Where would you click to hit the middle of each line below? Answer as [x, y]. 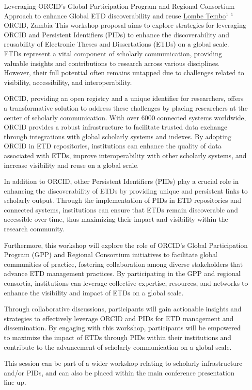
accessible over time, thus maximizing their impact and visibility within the [116, 219]
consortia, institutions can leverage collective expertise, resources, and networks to [126, 283]
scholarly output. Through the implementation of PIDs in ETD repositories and [123, 200]
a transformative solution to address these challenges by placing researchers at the [126, 107]
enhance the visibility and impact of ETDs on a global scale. [94, 292]
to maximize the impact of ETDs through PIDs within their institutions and [118, 337]
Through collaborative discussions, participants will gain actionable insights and [123, 309]
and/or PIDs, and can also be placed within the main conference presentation [119, 372]
